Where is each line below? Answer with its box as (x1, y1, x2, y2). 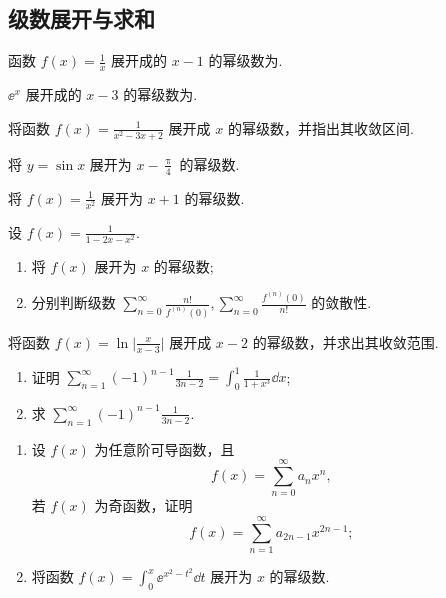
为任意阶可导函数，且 (94, 438, 235, 459)
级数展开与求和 (8, 3, 155, 34)
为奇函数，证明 (94, 495, 193, 516)
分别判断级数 (31, 292, 116, 313)
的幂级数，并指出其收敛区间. (227, 117, 414, 138)
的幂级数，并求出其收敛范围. (252, 331, 439, 352)
